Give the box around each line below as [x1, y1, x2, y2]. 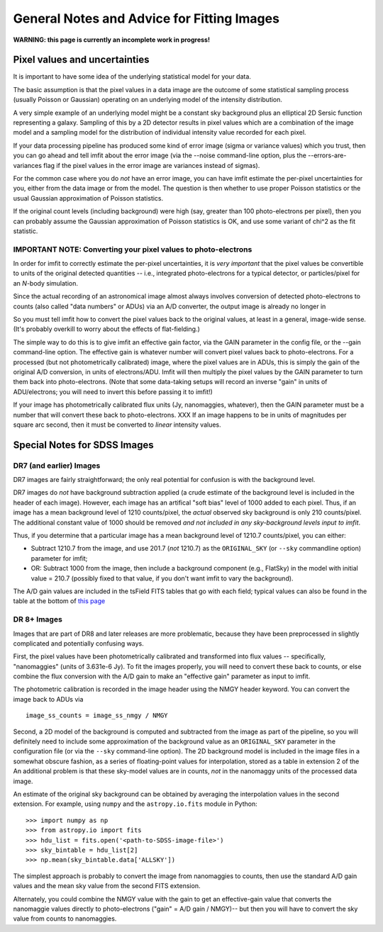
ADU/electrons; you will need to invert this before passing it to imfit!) [13, 387, 213, 396]
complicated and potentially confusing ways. [13, 639, 145, 648]
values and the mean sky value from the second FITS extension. [13, 882, 201, 890]
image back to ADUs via [13, 695, 84, 703]
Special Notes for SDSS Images [13, 439, 154, 451]
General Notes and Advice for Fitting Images [13, 11, 280, 26]
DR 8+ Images [13, 614, 63, 624]
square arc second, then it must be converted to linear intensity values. [13, 420, 221, 429]
